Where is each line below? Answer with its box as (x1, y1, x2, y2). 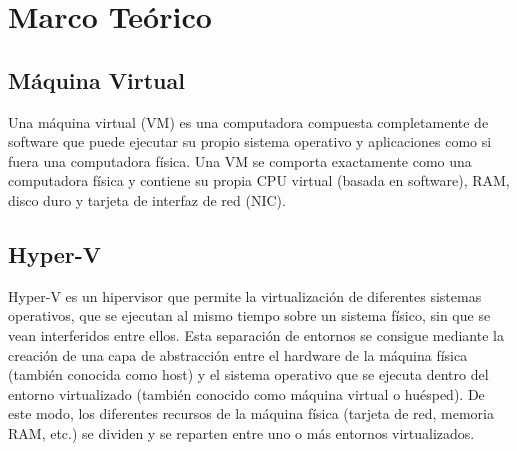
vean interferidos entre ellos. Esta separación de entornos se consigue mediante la (8, 324, 504, 345)
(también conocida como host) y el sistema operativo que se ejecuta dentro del (8, 364, 489, 385)
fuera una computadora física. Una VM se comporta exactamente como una (8, 150, 472, 171)
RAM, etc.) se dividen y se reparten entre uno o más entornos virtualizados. (8, 422, 475, 443)
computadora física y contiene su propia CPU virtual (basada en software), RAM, (8, 170, 510, 191)
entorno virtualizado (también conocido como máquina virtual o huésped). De (8, 383, 485, 404)
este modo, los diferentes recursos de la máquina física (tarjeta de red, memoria (8, 403, 494, 424)
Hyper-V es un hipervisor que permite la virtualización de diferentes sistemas (8, 285, 482, 306)
